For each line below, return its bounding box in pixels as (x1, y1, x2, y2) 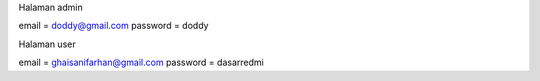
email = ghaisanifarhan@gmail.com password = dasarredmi (18, 56, 264, 69)
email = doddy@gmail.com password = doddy (18, 20, 209, 32)
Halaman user (18, 38, 76, 50)
